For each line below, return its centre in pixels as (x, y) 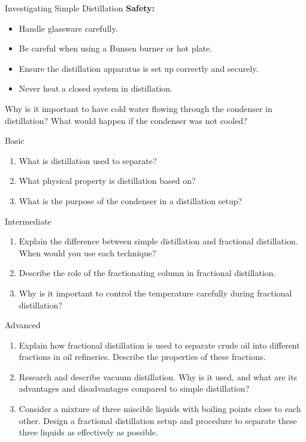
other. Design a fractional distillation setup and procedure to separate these (158, 420)
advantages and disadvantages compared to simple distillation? (134, 388)
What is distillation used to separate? (88, 160)
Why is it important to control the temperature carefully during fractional (155, 293)
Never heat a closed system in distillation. (96, 88)
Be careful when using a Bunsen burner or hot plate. (116, 48)
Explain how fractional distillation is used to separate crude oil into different (159, 345)
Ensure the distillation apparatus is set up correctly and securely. (139, 68)
